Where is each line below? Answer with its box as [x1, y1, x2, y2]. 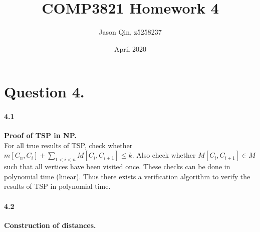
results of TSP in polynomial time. [4, 181, 111, 191]
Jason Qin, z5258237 [99, 27, 162, 37]
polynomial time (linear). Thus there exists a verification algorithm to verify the [4, 171, 250, 181]
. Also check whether [132, 150, 196, 160]
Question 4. [4, 81, 85, 102]
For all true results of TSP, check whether [4, 140, 133, 150]
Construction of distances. [4, 219, 96, 230]
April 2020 [114, 43, 147, 54]
